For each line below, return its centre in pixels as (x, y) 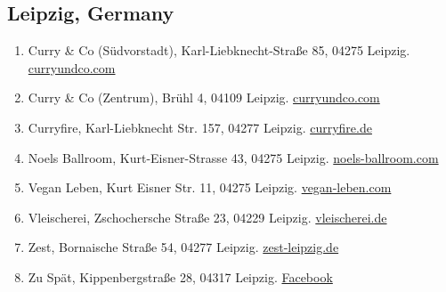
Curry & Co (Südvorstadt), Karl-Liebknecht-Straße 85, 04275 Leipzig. (219, 50)
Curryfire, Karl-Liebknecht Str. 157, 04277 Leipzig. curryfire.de (200, 127)
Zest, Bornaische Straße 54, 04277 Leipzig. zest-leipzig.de (183, 247)
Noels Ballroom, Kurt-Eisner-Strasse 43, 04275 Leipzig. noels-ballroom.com (233, 157)
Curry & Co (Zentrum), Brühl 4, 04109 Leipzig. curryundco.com (204, 97)
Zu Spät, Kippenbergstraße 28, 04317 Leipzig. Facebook (180, 276)
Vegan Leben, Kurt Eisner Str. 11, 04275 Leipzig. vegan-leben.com (210, 187)
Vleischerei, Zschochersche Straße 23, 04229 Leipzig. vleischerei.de (207, 217)
